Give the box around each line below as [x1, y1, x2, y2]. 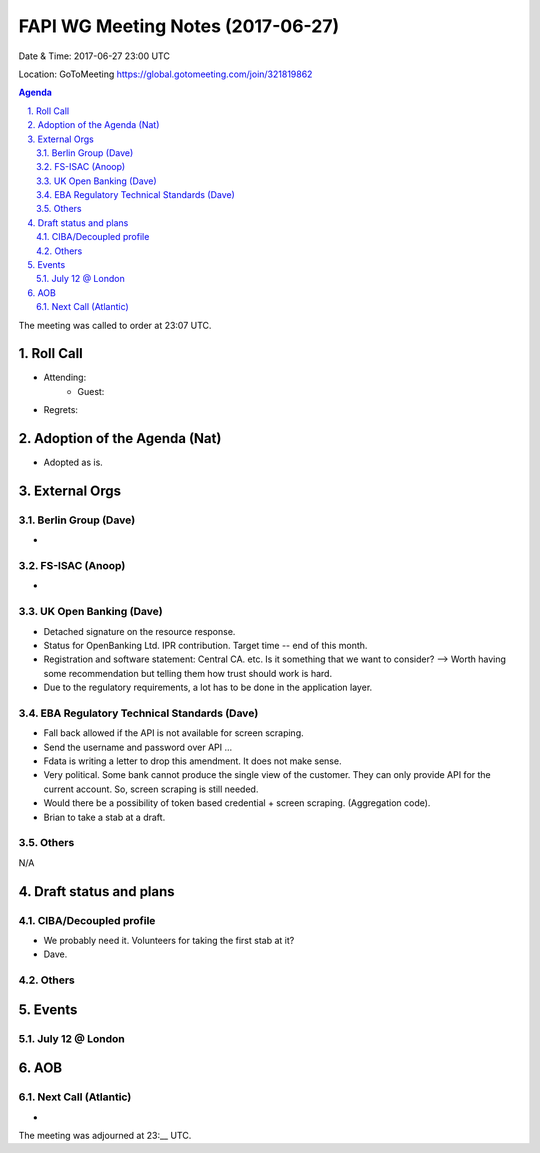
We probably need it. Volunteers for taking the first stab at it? [43, 934, 295, 946]
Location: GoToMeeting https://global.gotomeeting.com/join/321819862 [18, 68, 313, 80]
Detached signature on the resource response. [43, 625, 236, 637]
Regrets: [43, 404, 79, 416]
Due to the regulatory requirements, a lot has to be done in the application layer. [43, 681, 373, 694]
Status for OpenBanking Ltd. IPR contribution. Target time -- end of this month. [43, 640, 368, 651]
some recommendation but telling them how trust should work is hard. [43, 667, 333, 679]
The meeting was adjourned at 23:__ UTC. [18, 1130, 192, 1142]
